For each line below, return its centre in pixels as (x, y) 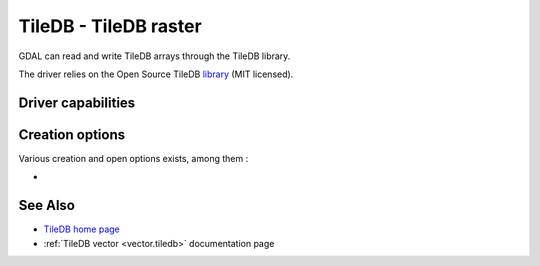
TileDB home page (81, 229)
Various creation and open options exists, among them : (133, 158)
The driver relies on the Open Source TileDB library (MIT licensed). (156, 74)
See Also (46, 205)
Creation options (71, 134)
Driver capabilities (77, 102)
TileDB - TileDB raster (110, 26)
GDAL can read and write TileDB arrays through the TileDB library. (154, 56)
